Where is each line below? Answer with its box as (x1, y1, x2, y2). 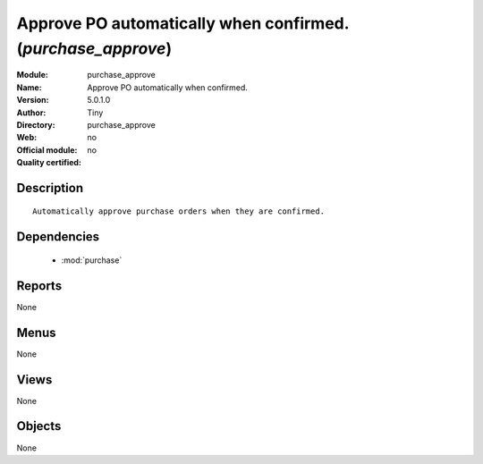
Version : (16, 95, 49, 105)
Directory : (16, 119, 55, 130)
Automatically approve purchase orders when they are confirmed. (32, 207, 326, 216)
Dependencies (16, 229, 100, 245)
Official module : (16, 144, 78, 156)
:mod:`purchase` (61, 255, 123, 266)
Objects (16, 418, 62, 434)
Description (16, 180, 84, 196)
